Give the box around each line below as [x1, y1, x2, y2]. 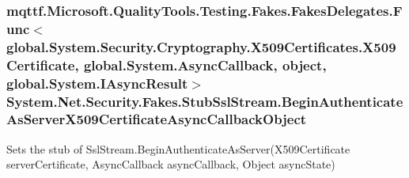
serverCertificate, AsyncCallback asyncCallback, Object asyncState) [6, 156, 335, 172]
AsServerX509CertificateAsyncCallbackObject [6, 109, 307, 129]
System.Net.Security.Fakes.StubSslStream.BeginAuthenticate [6, 91, 403, 111]
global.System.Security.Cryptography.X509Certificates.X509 [6, 36, 396, 56]
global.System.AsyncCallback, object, [83, 55, 327, 74]
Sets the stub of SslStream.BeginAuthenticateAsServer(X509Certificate [6, 140, 350, 157]
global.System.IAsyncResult [6, 73, 188, 93]
